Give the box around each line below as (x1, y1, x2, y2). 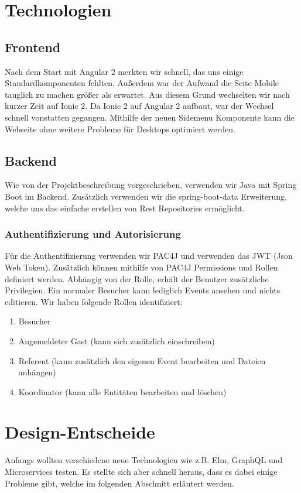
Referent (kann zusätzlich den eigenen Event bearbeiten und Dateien (18, 354, 266, 367)
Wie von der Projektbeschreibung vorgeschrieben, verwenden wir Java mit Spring (5, 179, 297, 191)
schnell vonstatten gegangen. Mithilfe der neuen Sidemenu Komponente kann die (5, 111, 295, 123)
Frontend (5, 37, 61, 56)
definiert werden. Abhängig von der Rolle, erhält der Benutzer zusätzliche (5, 272, 269, 285)
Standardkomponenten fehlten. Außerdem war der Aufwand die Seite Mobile (5, 77, 279, 89)
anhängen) (18, 366, 56, 378)
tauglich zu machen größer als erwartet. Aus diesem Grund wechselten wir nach (5, 88, 290, 100)
